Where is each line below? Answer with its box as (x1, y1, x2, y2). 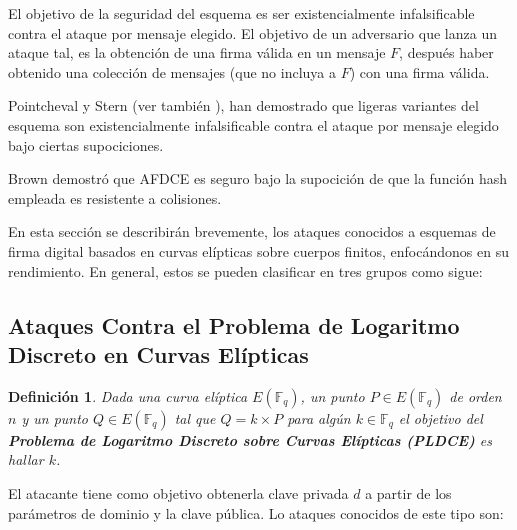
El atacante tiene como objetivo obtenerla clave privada (8, 482, 349, 503)
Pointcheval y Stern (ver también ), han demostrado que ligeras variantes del (8, 95, 479, 116)
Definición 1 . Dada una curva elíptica (8, 385, 248, 406)
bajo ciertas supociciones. (8, 134, 164, 155)
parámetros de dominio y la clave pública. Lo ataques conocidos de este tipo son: (8, 502, 504, 523)
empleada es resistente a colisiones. (8, 187, 222, 208)
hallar (8, 449, 44, 470)
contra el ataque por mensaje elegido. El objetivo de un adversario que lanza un (8, 22, 497, 43)
